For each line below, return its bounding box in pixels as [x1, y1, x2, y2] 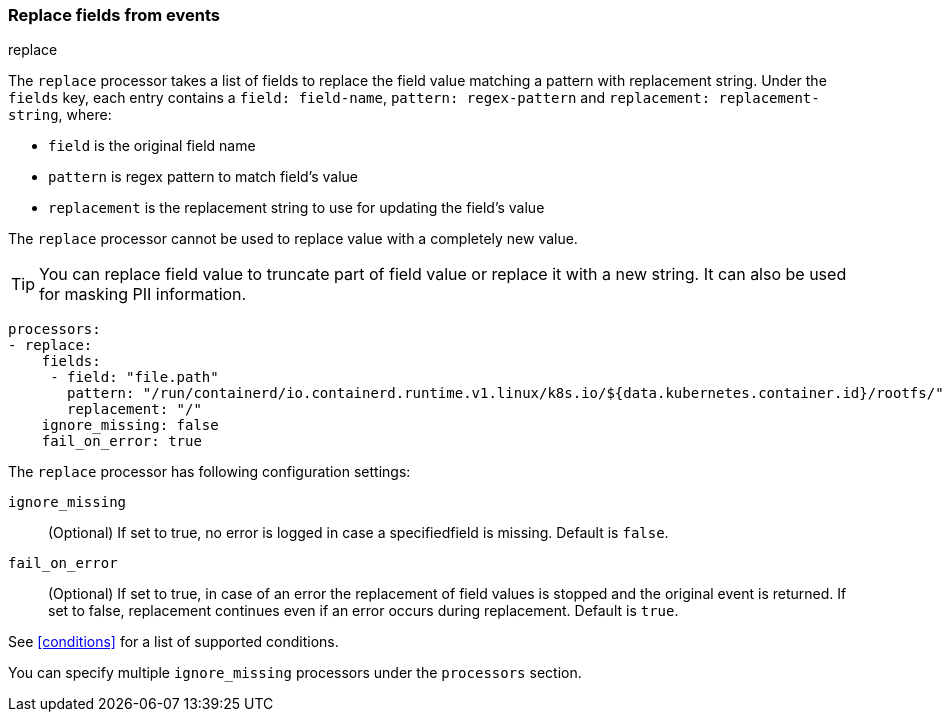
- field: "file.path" [50, 369, 219, 386]
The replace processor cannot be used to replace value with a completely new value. [8, 230, 578, 248]
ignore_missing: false [41, 417, 219, 434]
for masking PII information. [39, 284, 247, 305]
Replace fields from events [8, 5, 220, 25]
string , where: [8, 106, 112, 124]
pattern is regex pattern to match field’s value [48, 168, 358, 186]
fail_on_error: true [41, 433, 202, 450]
